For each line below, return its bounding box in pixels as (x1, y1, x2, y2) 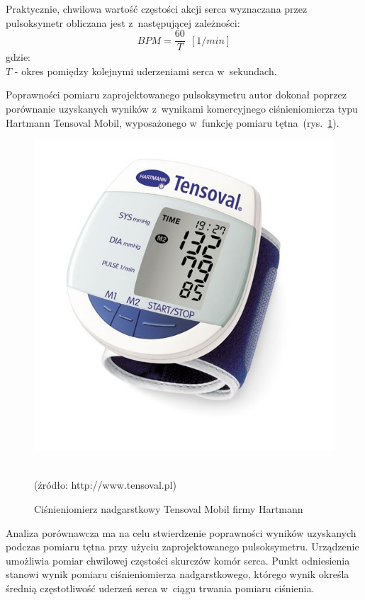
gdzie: (6, 50, 30, 64)
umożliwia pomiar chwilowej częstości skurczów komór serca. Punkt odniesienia (6, 553, 350, 567)
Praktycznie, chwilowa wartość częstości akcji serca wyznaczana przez (6, 1, 308, 16)
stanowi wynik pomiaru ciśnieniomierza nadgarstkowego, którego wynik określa (6, 567, 349, 582)
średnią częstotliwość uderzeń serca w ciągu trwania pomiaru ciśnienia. (6, 580, 315, 595)
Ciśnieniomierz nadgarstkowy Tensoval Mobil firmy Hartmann (34, 502, 303, 516)
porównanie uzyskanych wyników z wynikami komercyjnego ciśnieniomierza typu (6, 101, 358, 116)
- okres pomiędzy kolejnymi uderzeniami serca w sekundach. (14, 63, 277, 78)
